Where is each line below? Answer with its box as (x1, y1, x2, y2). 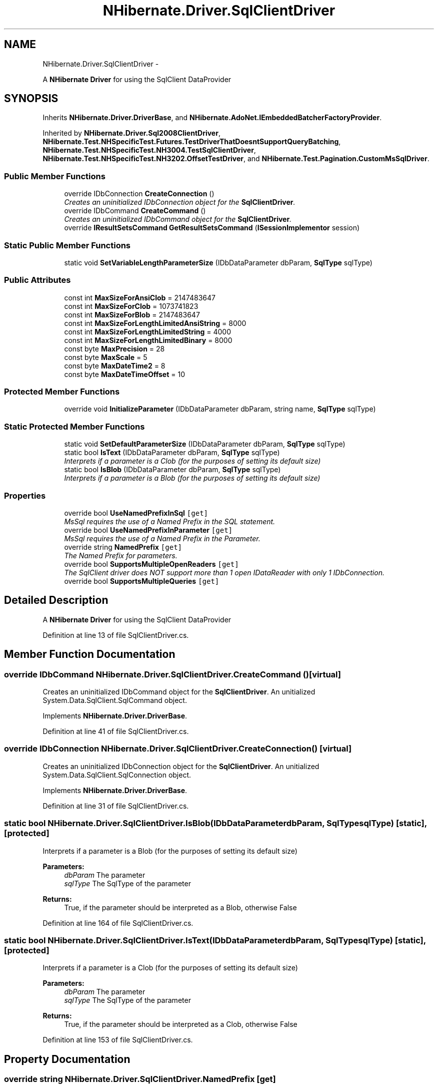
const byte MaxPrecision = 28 (64, 344, 165, 353)
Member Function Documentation (4, 648, 175, 661)
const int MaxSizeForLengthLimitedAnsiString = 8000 (64, 318, 246, 327)
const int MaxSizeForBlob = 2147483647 (64, 310, 200, 319)
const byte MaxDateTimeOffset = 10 (64, 370, 185, 379)
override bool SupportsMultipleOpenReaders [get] (64, 559, 239, 568)
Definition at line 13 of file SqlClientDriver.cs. (42, 630, 189, 639)
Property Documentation (4, 1052, 130, 1065)
